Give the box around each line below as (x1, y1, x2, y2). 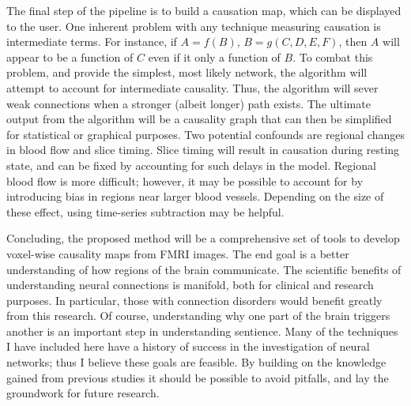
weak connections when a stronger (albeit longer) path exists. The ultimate (6, 95, 371, 111)
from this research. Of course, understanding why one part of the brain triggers (6, 307, 390, 324)
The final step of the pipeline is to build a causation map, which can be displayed (6, 2, 402, 18)
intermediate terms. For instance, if (6, 33, 177, 50)
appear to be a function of (6, 48, 134, 65)
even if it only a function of (148, 48, 281, 65)
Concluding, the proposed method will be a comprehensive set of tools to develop (6, 230, 400, 246)
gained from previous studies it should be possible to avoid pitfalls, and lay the (6, 369, 389, 385)
